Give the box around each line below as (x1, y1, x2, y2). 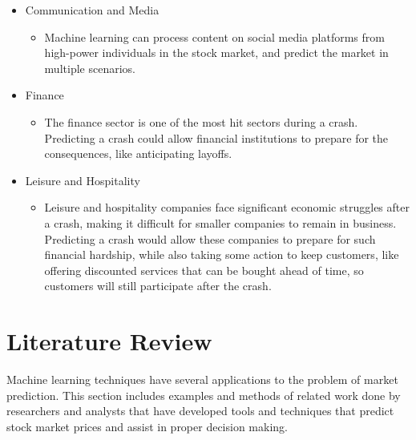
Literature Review (6, 325, 212, 357)
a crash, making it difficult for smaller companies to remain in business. (44, 214, 397, 231)
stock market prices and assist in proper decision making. (6, 418, 288, 434)
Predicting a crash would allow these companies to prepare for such (44, 230, 376, 247)
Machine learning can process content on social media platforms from (44, 28, 385, 45)
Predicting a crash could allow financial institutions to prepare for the (44, 129, 389, 146)
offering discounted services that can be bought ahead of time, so (44, 261, 364, 278)
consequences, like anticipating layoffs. (44, 145, 232, 162)
